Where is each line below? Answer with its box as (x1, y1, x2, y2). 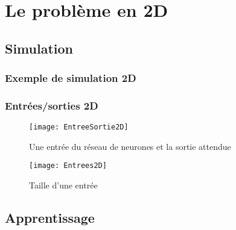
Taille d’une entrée (29, 179, 98, 191)
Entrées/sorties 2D (5, 98, 98, 113)
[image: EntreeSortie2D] (29, 123, 129, 132)
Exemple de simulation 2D (5, 70, 136, 85)
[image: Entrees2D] (29, 161, 107, 170)
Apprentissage (5, 208, 95, 227)
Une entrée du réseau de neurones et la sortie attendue (29, 140, 231, 152)
